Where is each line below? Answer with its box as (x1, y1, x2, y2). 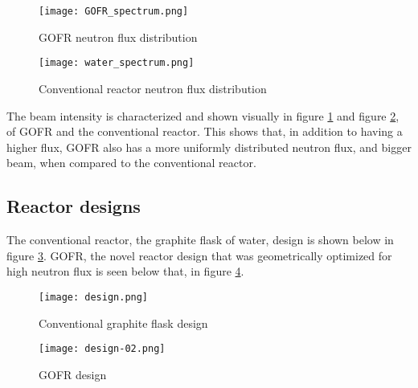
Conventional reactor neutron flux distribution (39, 80, 267, 96)
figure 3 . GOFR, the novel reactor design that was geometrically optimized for (6, 247, 392, 263)
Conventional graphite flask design (39, 314, 208, 331)
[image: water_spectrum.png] (39, 57, 195, 69)
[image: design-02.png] (39, 343, 166, 355)
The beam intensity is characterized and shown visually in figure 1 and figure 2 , (6, 107, 400, 124)
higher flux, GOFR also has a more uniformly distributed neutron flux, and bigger (6, 138, 412, 155)
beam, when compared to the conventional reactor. (6, 154, 256, 171)
